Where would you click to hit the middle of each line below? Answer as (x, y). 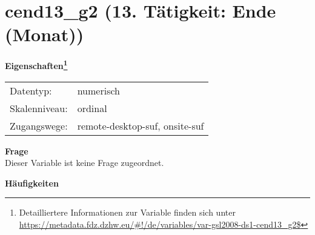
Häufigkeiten (32, 183)
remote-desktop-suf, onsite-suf (141, 125)
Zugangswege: (39, 125)
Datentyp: (31, 90)
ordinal (92, 108)
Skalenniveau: (39, 108)
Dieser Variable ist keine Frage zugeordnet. (85, 163)
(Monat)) (45, 34)
